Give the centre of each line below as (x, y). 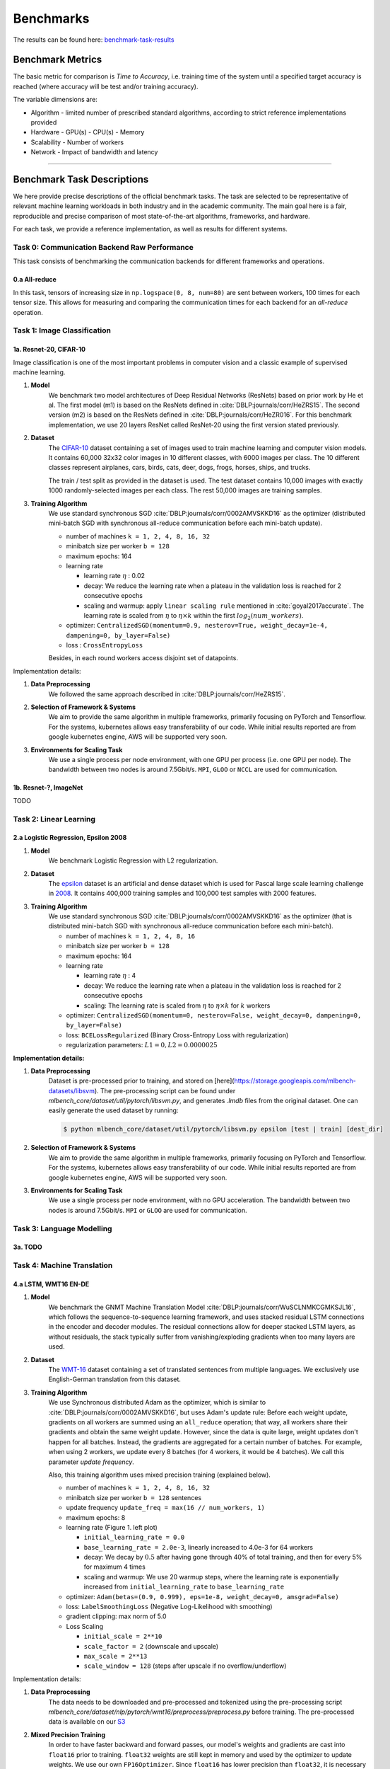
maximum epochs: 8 (96, 1517)
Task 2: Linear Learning (54, 819)
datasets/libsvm (72, 1090)
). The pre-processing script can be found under (165, 1090)
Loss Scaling (85, 1626)
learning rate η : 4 (110, 976)
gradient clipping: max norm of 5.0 (116, 1616)
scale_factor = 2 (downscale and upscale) (151, 1646)
